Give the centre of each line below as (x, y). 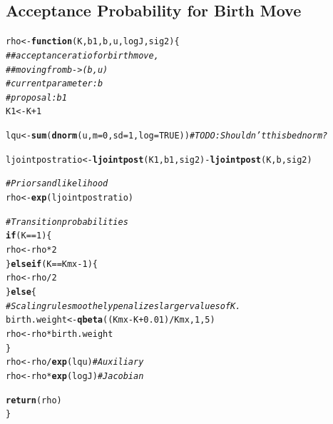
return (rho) (34, 400)
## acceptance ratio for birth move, (82, 55)
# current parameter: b (55, 84)
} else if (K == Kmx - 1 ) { (52, 264)
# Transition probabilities (67, 222)
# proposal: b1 (36, 97)
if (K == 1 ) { (29, 236)
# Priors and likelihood (57, 184)
